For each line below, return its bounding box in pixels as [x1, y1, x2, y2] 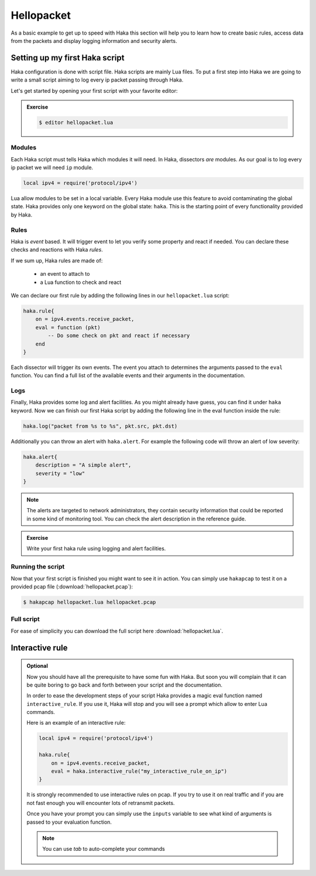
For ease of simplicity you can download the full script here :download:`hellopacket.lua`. [11, 627, 224, 634]
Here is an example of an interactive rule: [26, 719, 126, 726]
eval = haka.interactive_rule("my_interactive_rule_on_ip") [51, 768, 228, 774]
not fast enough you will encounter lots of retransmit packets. [26, 799, 175, 806]
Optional [26, 662, 48, 669]
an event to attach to [40, 270, 90, 278]
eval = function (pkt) [35, 324, 101, 331]
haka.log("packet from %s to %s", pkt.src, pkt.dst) [23, 422, 178, 429]
